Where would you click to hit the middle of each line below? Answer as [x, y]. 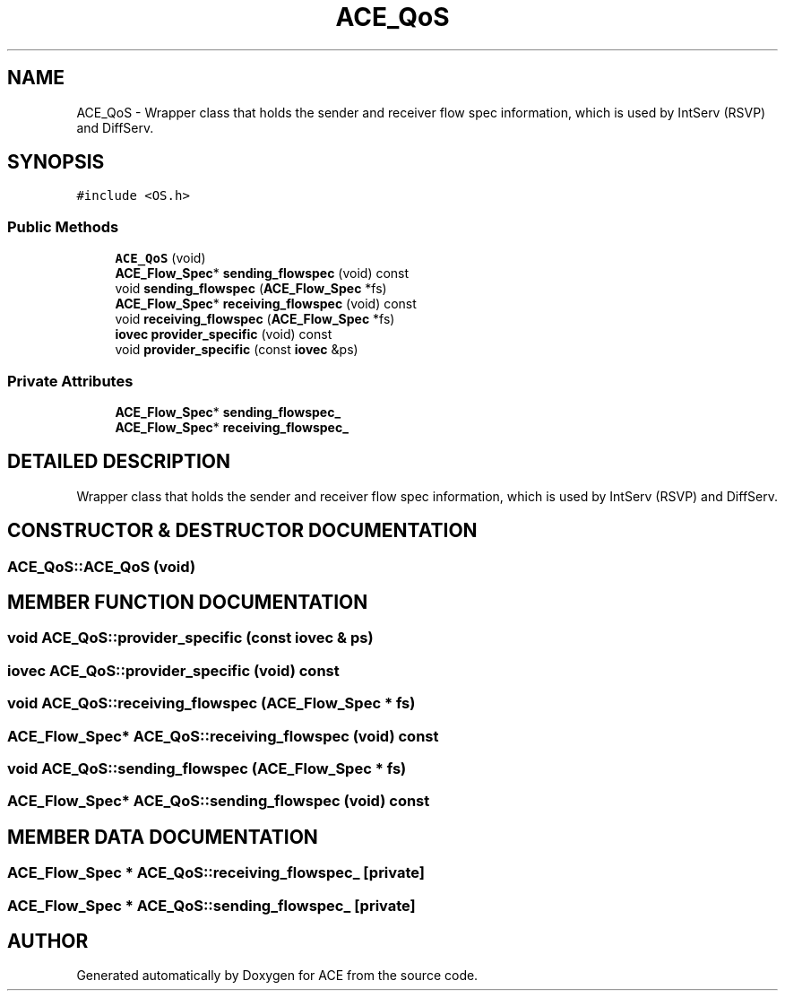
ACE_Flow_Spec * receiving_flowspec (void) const [266, 304]
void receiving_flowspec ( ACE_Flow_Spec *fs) [255, 319]
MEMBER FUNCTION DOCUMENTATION [188, 603]
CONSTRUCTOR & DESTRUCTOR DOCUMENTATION [242, 531]
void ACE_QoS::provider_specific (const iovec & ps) [190, 638]
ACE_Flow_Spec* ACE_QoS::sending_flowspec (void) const [219, 801]
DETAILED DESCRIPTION [119, 462]
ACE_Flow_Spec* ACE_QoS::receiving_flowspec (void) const [223, 736]
